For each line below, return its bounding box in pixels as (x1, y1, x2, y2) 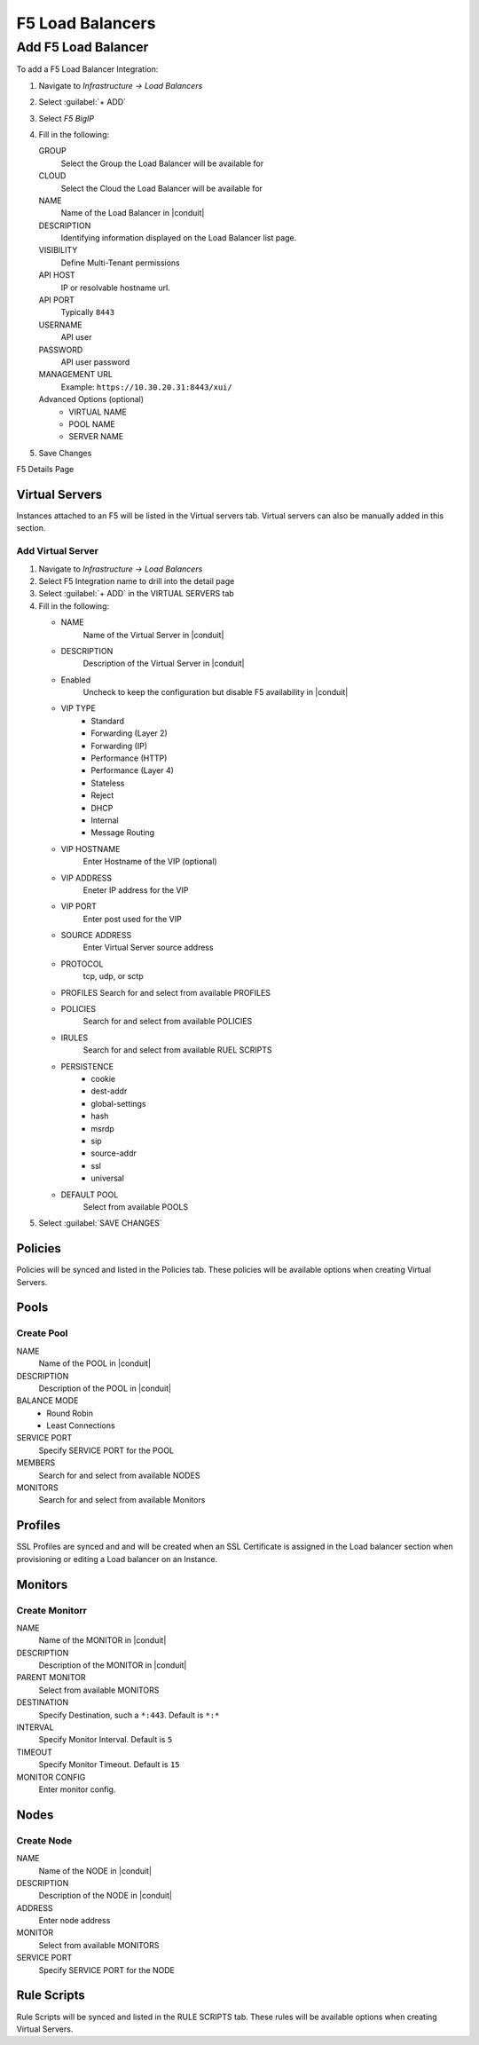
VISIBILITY (38, 245, 78, 256)
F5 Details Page (16, 464, 75, 475)
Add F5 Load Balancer (16, 39, 149, 55)
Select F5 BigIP (38, 113, 95, 123)
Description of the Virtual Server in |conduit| (82, 658, 245, 669)
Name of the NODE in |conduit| (38, 1865, 153, 1876)
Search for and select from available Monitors (38, 1495, 206, 1505)
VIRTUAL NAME (68, 407, 128, 417)
